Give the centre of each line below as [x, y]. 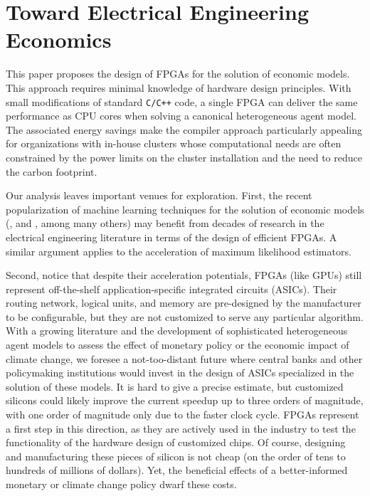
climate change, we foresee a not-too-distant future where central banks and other [184, 358]
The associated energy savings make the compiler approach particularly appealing [184, 129]
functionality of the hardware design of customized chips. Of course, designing [176, 442]
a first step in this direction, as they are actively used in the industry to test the [181, 428]
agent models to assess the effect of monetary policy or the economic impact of [178, 345]
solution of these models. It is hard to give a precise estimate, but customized [175, 386]
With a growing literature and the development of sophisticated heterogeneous [177, 331]
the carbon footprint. [52, 171]
